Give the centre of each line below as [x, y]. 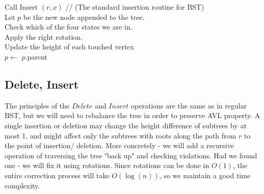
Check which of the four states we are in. [69, 27]
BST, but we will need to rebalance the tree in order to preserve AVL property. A [133, 115]
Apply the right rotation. [44, 36]
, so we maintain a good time [205, 175]
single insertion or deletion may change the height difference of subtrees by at [126, 125]
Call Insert [21, 7]
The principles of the [37, 105]
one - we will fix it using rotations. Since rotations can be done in [107, 165]
